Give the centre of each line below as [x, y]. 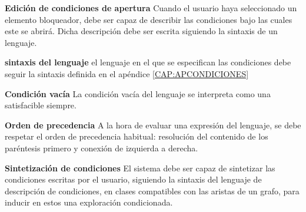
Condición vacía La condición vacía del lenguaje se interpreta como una [138, 93]
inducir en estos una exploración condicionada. [89, 202]
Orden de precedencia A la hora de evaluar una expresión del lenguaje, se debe [153, 125]
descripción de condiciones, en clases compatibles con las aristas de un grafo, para [152, 191]
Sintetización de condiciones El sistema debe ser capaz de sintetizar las [140, 168]
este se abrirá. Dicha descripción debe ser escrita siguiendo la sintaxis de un [141, 31]
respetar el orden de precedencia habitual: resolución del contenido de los [137, 136]
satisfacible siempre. [41, 105]
